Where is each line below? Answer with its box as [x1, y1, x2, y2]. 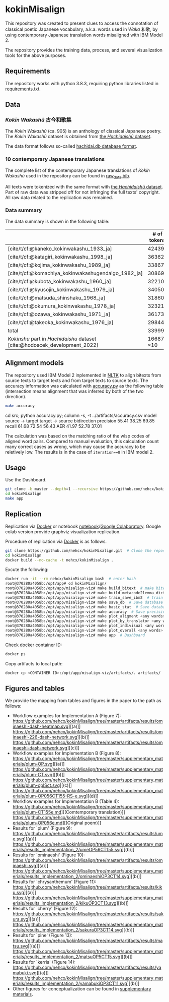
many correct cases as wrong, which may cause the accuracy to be [5, 444, 146, 450]
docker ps [5, 651, 26, 656]
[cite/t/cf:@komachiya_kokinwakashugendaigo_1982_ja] [8, 270, 143, 277]
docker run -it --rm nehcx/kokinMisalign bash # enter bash [5, 576, 136, 582]
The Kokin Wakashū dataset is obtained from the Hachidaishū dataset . [5, 134, 152, 140]
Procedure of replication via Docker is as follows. [5, 538, 107, 544]
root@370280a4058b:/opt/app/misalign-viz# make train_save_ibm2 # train [5, 595, 163, 600]
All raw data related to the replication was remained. [5, 194, 113, 200]
